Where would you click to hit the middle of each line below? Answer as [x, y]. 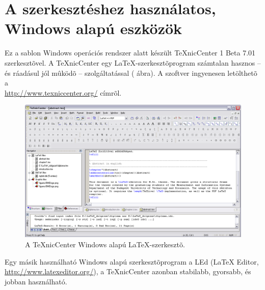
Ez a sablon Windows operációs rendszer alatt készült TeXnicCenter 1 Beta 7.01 [130, 53]
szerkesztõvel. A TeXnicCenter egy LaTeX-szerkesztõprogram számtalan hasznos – [133, 62]
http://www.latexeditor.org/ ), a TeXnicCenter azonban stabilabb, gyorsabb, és [128, 271]
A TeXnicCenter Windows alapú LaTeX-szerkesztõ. [105, 244]
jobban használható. [36, 281]
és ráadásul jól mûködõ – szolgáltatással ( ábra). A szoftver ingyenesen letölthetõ [131, 72]
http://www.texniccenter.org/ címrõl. [63, 92]
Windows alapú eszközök [94, 28]
